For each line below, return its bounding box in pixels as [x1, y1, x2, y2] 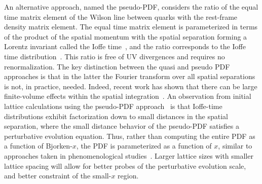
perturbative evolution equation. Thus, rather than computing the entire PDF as [4, 130, 255, 141]
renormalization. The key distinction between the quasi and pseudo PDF [4, 61, 230, 71]
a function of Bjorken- [4, 140, 72, 151]
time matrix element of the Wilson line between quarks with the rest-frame [4, 11, 238, 22]
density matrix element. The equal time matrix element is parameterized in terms [4, 21, 258, 32]
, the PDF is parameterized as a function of [76, 140, 212, 151]
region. [118, 170, 139, 181]
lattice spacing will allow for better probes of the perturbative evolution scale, [4, 160, 246, 171]
